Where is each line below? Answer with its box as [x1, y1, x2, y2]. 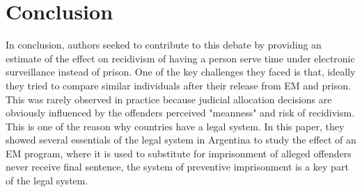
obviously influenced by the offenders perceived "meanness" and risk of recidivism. [6, 105, 355, 120]
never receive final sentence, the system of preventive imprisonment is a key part [6, 159, 349, 174]
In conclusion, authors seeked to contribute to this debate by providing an [6, 37, 322, 52]
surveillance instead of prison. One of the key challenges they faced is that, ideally [6, 64, 356, 79]
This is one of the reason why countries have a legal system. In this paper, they [6, 119, 345, 133]
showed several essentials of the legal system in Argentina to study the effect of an [6, 132, 356, 147]
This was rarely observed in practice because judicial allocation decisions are [6, 91, 332, 106]
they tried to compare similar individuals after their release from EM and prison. [6, 78, 351, 92]
